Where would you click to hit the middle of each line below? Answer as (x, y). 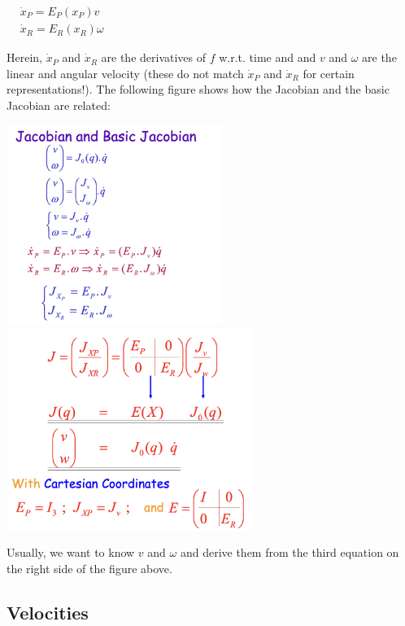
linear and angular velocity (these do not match (125, 73)
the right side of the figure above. (89, 568)
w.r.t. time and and (268, 57)
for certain (329, 73)
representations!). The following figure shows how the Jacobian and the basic (198, 89)
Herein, (24, 57)
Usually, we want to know (71, 552)
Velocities (48, 612)
